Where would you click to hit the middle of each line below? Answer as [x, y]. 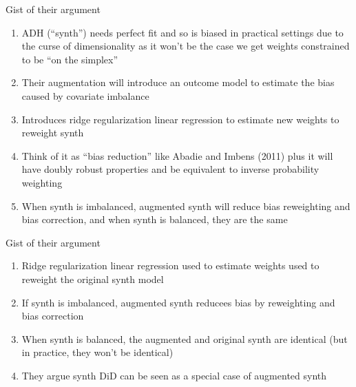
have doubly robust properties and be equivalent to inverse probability [170, 169]
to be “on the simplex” [70, 59]
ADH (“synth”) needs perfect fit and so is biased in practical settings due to [182, 32]
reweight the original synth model [93, 279]
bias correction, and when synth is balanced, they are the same [155, 219]
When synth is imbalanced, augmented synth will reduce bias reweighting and [186, 206]
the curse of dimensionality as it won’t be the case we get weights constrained [186, 46]
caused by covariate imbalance [85, 95]
